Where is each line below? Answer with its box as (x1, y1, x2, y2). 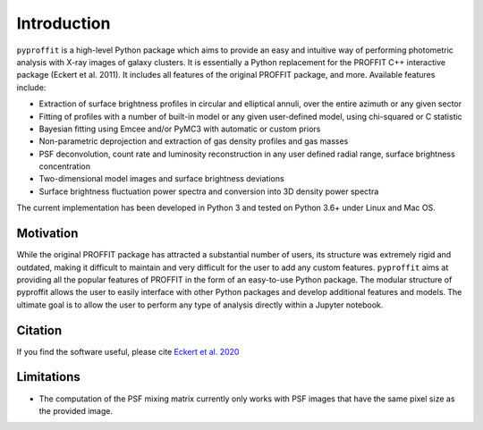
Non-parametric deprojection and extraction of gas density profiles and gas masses (38, 136, 349, 147)
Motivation (16, 226, 79, 241)
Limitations (16, 369, 80, 384)
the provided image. (38, 405, 114, 416)
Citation (16, 323, 63, 338)
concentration (38, 161, 91, 172)
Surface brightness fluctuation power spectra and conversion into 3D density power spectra (38, 186, 379, 197)
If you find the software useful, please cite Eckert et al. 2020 (16, 346, 240, 357)
